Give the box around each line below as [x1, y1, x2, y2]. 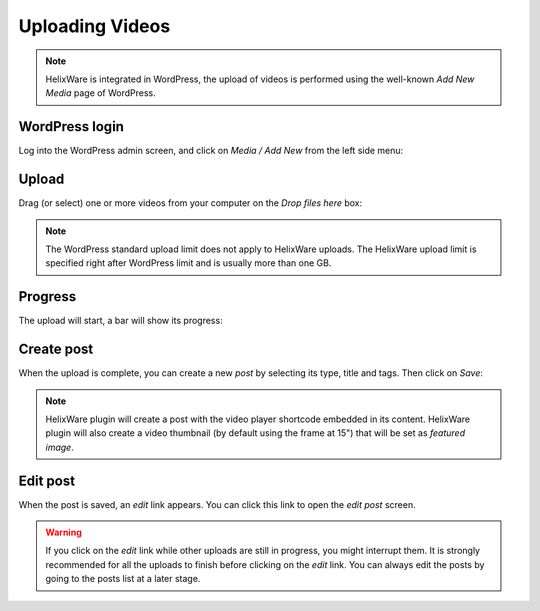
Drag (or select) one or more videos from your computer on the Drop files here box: [18, 197, 363, 209]
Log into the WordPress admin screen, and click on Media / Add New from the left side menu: [18, 145, 404, 157]
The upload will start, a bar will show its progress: [18, 315, 224, 327]
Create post [18, 341, 94, 358]
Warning [45, 526, 82, 538]
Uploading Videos [18, 15, 171, 37]
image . [45, 441, 74, 453]
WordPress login [18, 118, 125, 135]
